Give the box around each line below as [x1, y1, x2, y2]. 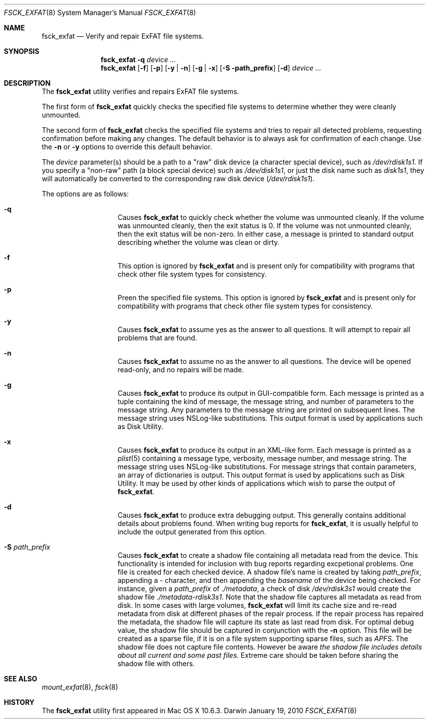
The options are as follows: [42, 190, 129, 198]
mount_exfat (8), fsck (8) [42, 683, 118, 691]
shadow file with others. [118, 659, 195, 668]
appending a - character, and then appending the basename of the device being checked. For [118, 576, 421, 584]
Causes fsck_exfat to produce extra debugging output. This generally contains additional [118, 511, 406, 519]
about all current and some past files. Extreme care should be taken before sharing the [118, 651, 399, 659]
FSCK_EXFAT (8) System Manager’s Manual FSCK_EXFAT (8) [4, 8, 196, 17]
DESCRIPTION [4, 79, 51, 87]
